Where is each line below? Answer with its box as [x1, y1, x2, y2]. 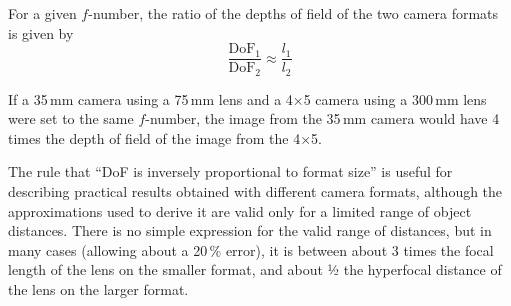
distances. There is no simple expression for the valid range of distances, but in [8, 220, 492, 241]
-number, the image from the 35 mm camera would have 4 [145, 108, 500, 129]
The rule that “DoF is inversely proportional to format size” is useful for [8, 161, 453, 182]
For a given [8, 3, 77, 23]
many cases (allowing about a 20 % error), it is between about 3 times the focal [8, 239, 494, 260]
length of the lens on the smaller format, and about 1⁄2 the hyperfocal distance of [8, 259, 502, 280]
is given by [8, 22, 74, 43]
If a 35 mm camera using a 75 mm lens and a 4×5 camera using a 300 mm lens [8, 88, 487, 109]
